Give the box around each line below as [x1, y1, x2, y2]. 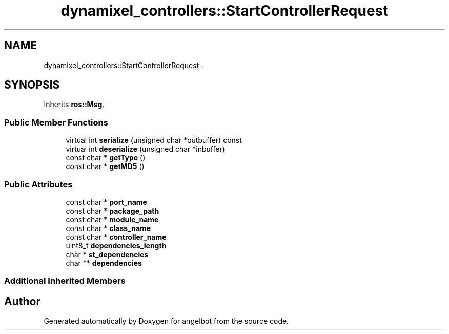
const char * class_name [66, 223, 151, 233]
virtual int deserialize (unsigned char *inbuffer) [66, 144, 225, 154]
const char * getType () [66, 153, 146, 162]
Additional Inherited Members [4, 276, 126, 286]
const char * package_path [66, 206, 159, 215]
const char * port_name [66, 197, 147, 206]
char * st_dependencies [66, 249, 149, 259]
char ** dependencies [66, 258, 142, 267]
